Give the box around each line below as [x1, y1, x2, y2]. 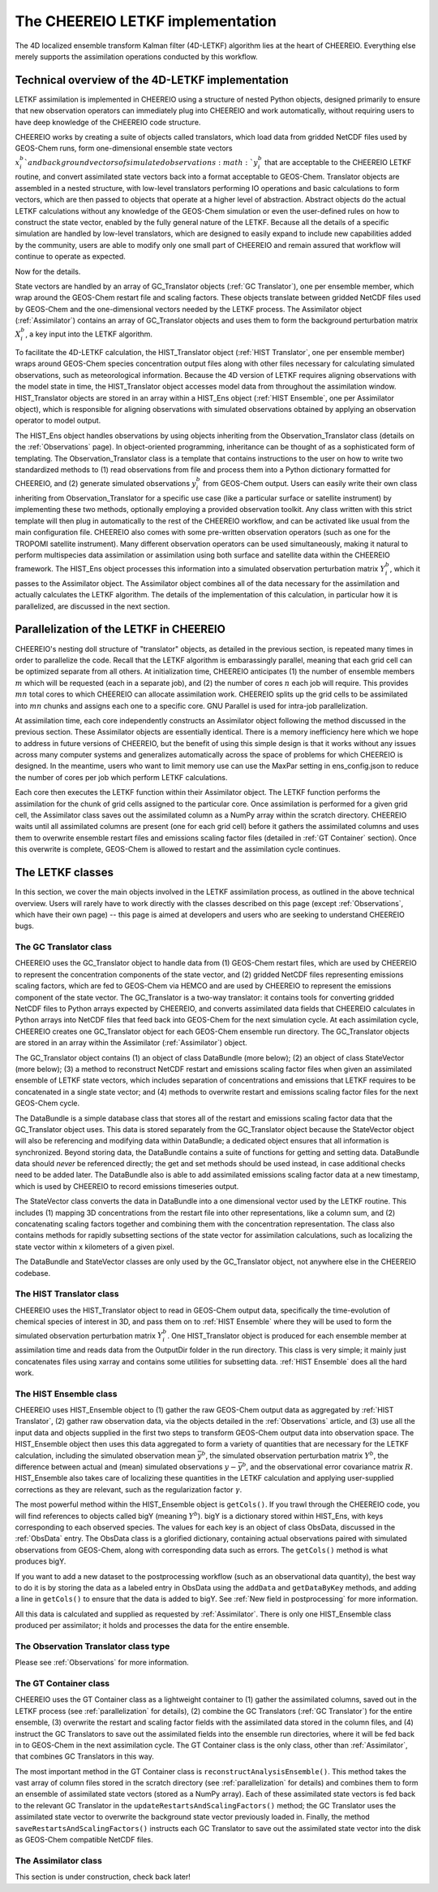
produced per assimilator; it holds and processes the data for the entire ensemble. [15, 1621, 290, 1630]
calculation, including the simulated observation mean [15, 1451, 196, 1460]
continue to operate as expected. [15, 252, 126, 262]
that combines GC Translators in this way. [15, 1751, 154, 1761]
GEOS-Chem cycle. [15, 1098, 80, 1109]
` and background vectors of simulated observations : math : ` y [24, 158, 259, 167]
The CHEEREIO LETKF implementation [15, 12, 277, 30]
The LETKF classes [15, 866, 114, 879]
